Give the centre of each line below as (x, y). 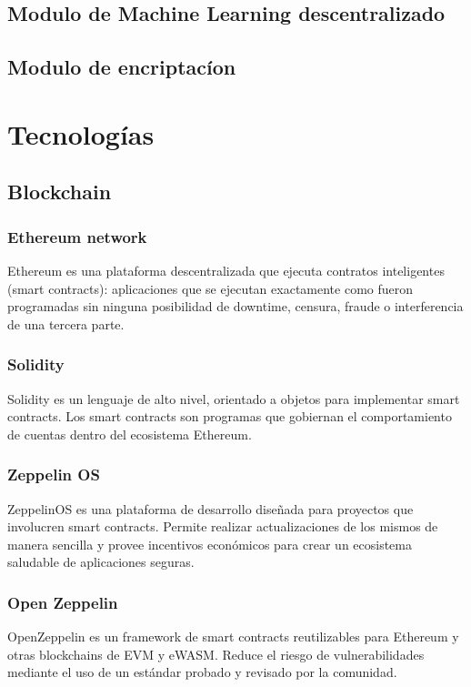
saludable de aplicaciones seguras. (101, 562)
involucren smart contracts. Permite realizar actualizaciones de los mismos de (223, 526)
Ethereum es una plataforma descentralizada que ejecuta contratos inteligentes (226, 270)
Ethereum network (77, 236)
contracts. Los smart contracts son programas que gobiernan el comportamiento (230, 416)
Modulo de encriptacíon (122, 67)
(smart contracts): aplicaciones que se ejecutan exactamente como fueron (210, 288)
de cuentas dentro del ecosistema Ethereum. (130, 434)
